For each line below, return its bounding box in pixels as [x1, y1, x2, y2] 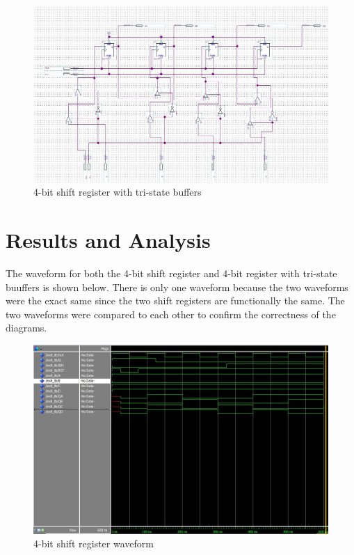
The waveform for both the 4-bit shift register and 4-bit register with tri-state [6, 265, 337, 280]
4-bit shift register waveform [33, 536, 154, 551]
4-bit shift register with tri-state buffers [33, 185, 202, 199]
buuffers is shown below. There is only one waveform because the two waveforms [6, 279, 348, 294]
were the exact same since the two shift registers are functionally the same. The [6, 293, 345, 308]
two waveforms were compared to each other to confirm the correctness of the [6, 306, 336, 321]
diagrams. [6, 320, 47, 335]
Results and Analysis [6, 226, 211, 254]
